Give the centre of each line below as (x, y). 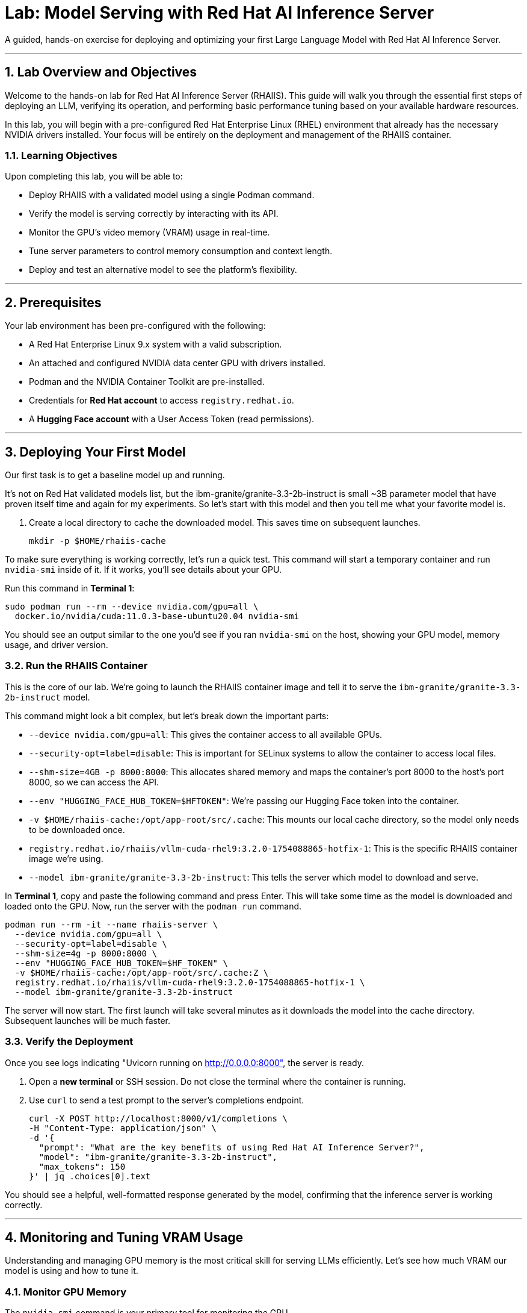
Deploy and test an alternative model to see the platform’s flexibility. (163, 270)
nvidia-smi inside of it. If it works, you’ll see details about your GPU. (143, 570)
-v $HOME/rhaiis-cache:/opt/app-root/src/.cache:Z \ (142, 972)
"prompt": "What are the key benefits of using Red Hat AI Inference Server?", (232, 1147)
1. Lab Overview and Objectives (101, 72)
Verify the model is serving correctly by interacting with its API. (154, 214)
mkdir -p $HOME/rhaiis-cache (97, 541)
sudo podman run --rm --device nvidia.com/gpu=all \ (132, 607)
